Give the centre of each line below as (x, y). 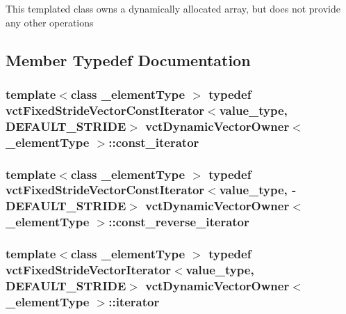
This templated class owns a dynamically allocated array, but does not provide (173, 8)
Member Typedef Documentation (128, 60)
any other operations (50, 22)
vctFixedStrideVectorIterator (88, 270)
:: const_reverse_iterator (179, 222)
